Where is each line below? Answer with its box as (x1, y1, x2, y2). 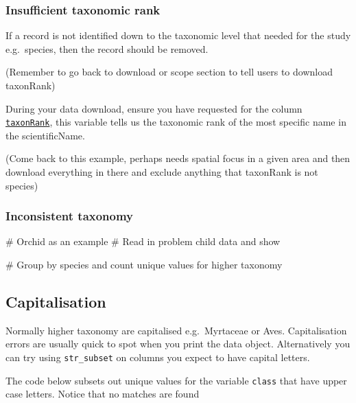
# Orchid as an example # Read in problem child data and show (5, 234, 281, 249)
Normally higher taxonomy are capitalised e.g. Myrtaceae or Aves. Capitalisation (5, 323, 347, 337)
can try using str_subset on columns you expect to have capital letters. (5, 350, 310, 365)
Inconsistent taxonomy (5, 207, 134, 224)
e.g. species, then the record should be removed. (5, 41, 209, 56)
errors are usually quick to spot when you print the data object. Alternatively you (5, 336, 351, 351)
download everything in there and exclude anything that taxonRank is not (5, 165, 318, 179)
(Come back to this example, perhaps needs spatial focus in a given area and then (5, 151, 351, 165)
